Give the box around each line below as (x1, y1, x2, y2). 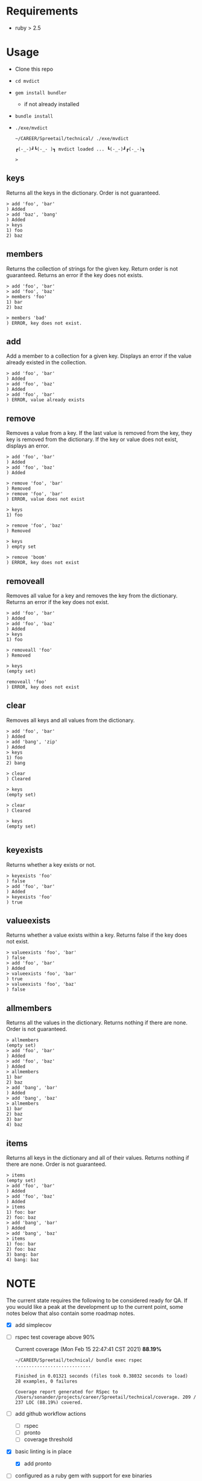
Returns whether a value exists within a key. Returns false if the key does (6, 931, 188, 939)
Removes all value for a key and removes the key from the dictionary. (6, 592, 178, 599)
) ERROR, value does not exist (6, 496, 85, 503)
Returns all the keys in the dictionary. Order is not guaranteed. (6, 189, 160, 196)
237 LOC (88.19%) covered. (14, 1399, 83, 1406)
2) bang (6, 760, 26, 766)
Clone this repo (14, 65, 53, 72)
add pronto (24, 1460, 52, 1467)
